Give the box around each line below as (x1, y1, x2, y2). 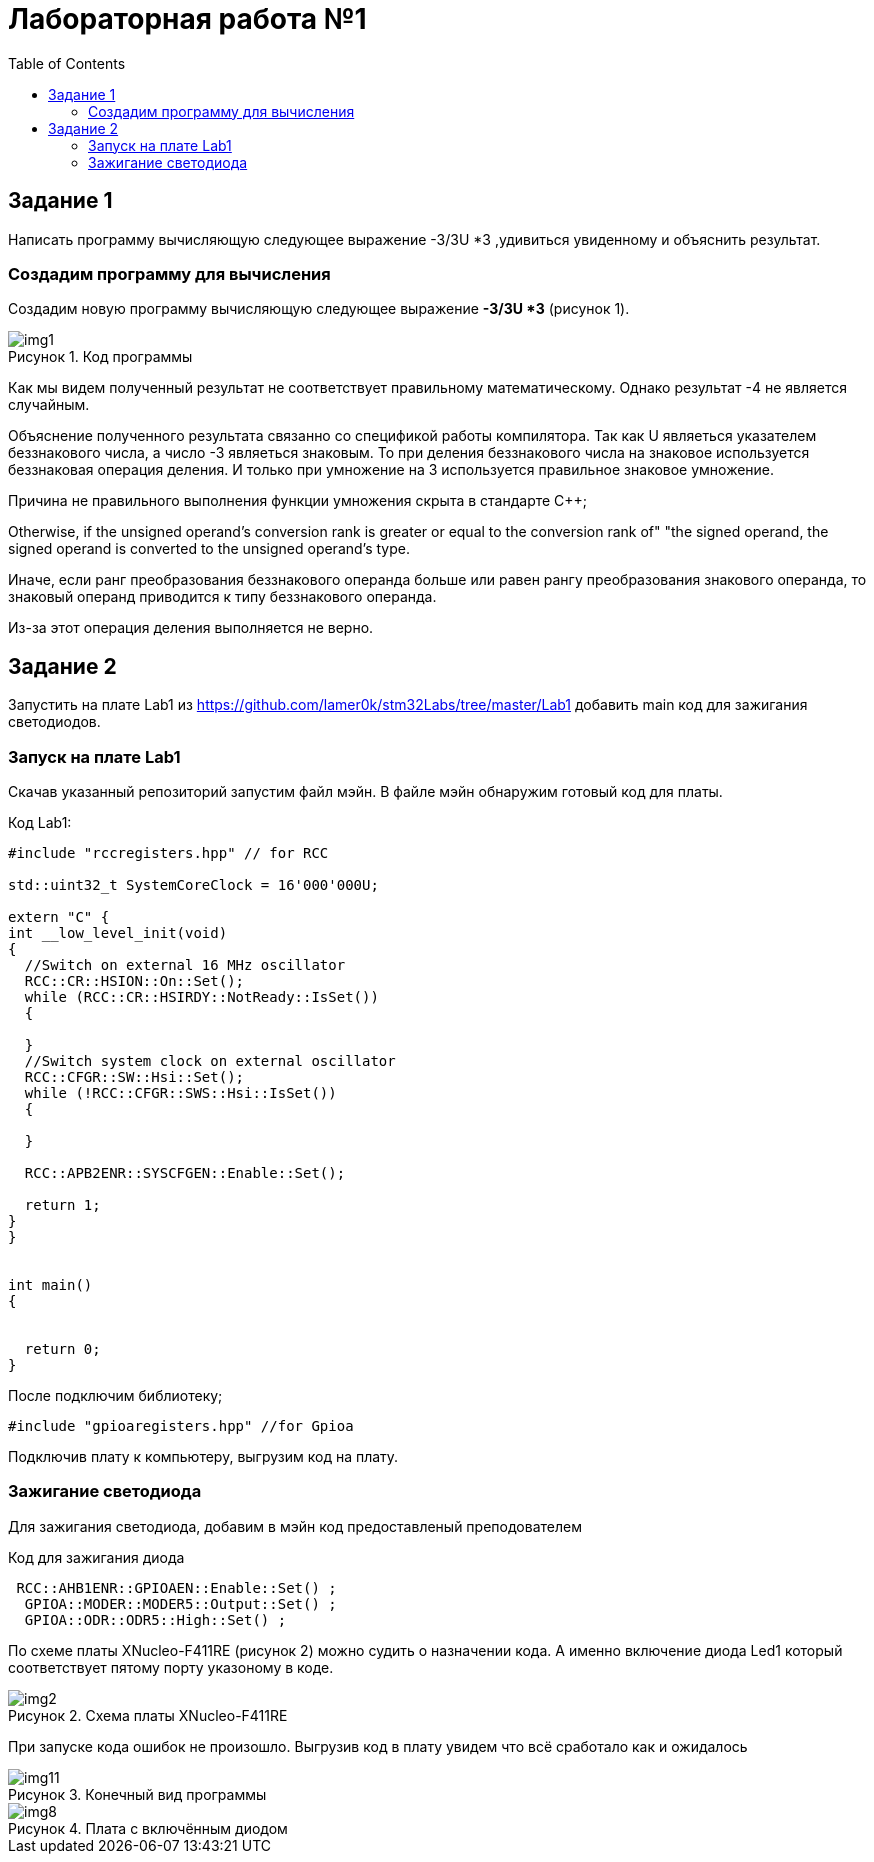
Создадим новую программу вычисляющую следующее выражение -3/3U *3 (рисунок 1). (8, 300, 630, 318)
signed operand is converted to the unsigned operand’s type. (8, 540, 410, 558)
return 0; (24, 1340, 101, 1357)
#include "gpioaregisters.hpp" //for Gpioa (8, 1417, 354, 1434)
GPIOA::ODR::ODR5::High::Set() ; (24, 1611, 287, 1628)
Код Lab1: (8, 813, 72, 831)
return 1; (24, 1196, 101, 1213)
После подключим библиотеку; (8, 1386, 223, 1404)
